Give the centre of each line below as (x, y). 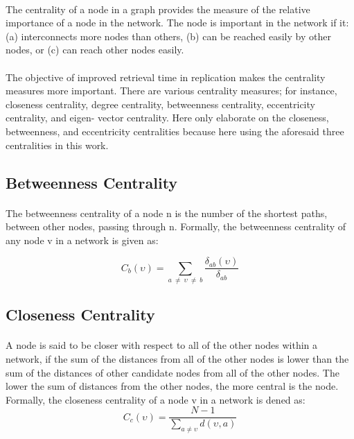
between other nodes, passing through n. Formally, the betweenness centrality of (176, 226)
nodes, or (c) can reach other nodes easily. (95, 50)
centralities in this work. (57, 145)
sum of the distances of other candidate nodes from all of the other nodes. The (172, 372)
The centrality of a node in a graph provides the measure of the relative (158, 9)
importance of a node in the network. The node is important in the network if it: (177, 23)
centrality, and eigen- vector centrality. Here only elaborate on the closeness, (167, 118)
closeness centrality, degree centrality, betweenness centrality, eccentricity (160, 104)
